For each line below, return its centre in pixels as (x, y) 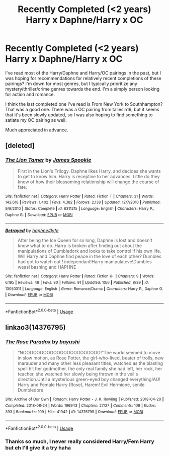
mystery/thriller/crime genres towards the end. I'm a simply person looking (82, 89)
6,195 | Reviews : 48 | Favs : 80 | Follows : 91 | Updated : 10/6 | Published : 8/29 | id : (77, 282)
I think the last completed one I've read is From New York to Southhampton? (84, 104)
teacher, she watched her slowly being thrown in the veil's (78, 374)
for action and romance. (30, 94)
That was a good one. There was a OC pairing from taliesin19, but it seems (82, 109)
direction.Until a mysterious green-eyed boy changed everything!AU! (89, 379)
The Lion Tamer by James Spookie (48, 160)
